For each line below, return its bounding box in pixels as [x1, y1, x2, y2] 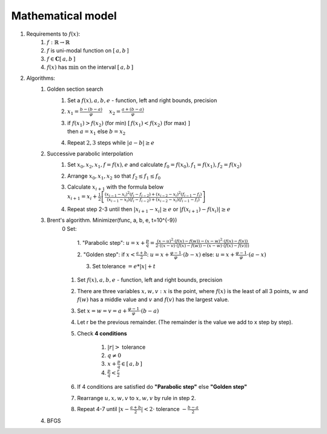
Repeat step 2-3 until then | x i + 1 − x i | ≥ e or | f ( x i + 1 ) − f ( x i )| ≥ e [67, 206, 231, 214]
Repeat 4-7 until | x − [77, 406, 130, 413]
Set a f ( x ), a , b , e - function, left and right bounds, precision [67, 97, 217, 104]
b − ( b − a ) [79, 106, 103, 112]
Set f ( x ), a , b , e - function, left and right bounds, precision [77, 276, 223, 283]
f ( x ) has [47, 63, 68, 71]
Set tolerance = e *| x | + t [92, 263, 156, 270]
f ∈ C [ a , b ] [47, 55, 76, 62]
